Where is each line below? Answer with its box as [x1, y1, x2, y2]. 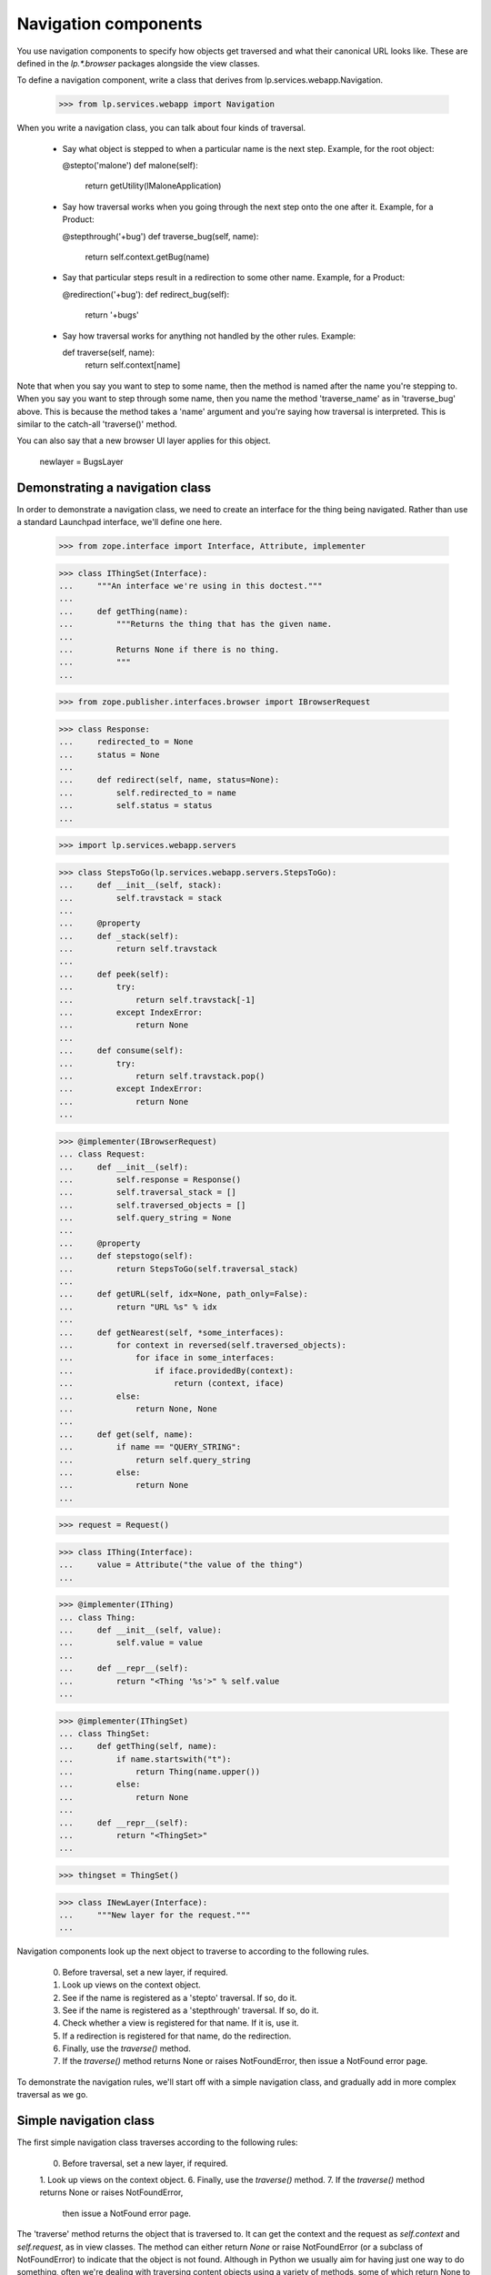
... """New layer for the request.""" [58, 1909, 251, 1920]
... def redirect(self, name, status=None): [58, 774, 280, 785]
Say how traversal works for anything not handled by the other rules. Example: [62, 330, 356, 341]
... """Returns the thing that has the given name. [58, 619, 333, 630]
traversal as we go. [16, 2089, 88, 2100]
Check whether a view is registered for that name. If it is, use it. [62, 2017, 299, 2028]
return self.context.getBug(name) [85, 251, 210, 263]
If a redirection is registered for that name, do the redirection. [62, 2030, 292, 2041]
